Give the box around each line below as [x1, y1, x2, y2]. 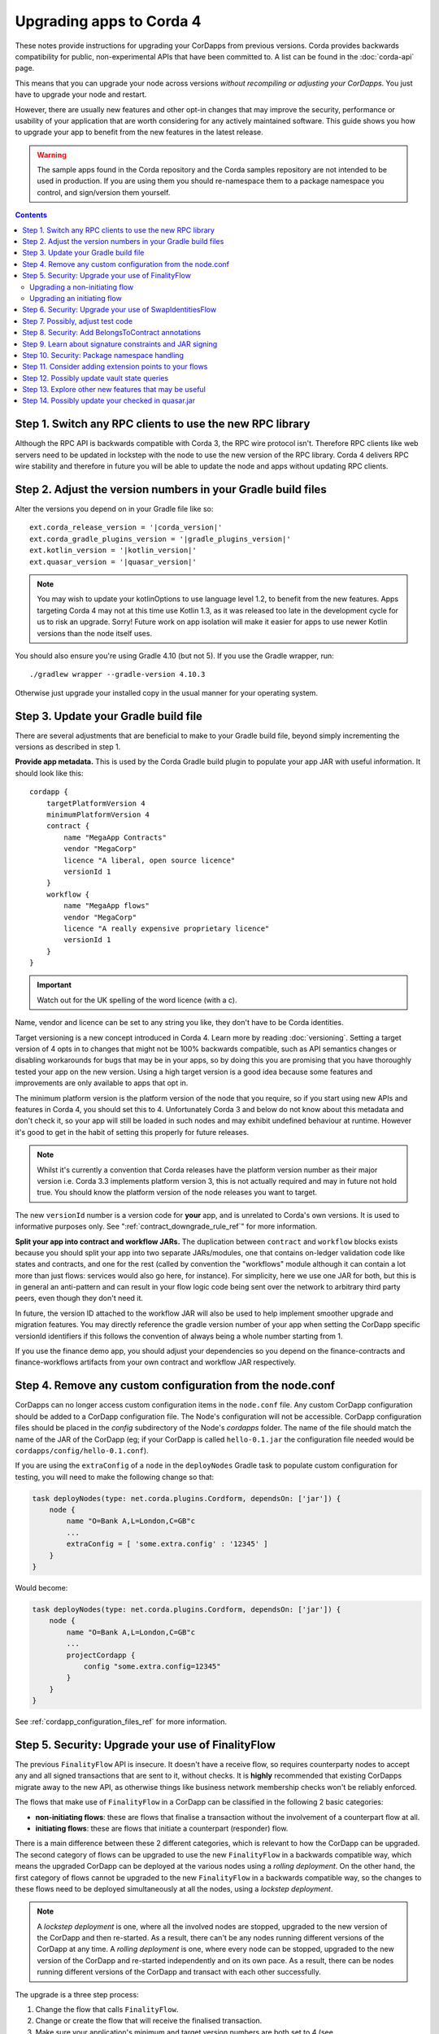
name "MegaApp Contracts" [63, 832, 167, 842]
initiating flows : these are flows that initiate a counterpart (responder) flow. [35, 1823, 289, 1833]
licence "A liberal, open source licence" [63, 855, 236, 865]
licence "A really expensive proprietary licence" [63, 923, 270, 933]
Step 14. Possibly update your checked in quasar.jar [22, 395, 195, 406]
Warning [37, 150, 67, 159]
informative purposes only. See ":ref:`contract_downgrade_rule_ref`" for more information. [15, 1221, 318, 1232]
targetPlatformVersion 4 [46, 798, 146, 808]
